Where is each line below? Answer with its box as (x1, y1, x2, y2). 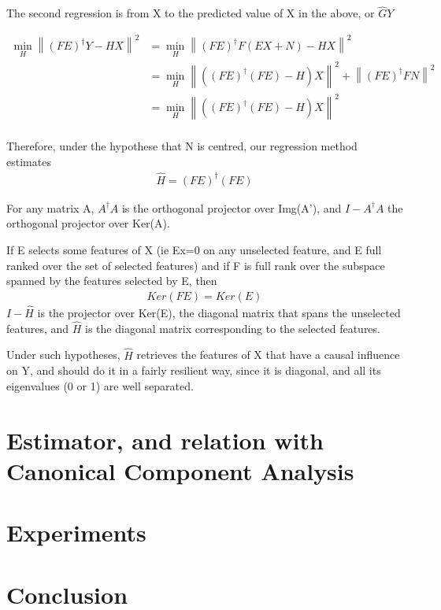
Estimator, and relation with (6, 423, 324, 456)
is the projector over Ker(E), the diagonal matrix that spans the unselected (37, 305, 401, 321)
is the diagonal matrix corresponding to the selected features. (85, 320, 380, 336)
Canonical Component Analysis (6, 454, 354, 486)
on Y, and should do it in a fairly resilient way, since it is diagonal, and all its (6, 362, 381, 379)
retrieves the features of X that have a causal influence (136, 346, 400, 363)
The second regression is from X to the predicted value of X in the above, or (6, 5, 375, 21)
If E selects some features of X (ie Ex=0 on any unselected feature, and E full (6, 242, 382, 258)
